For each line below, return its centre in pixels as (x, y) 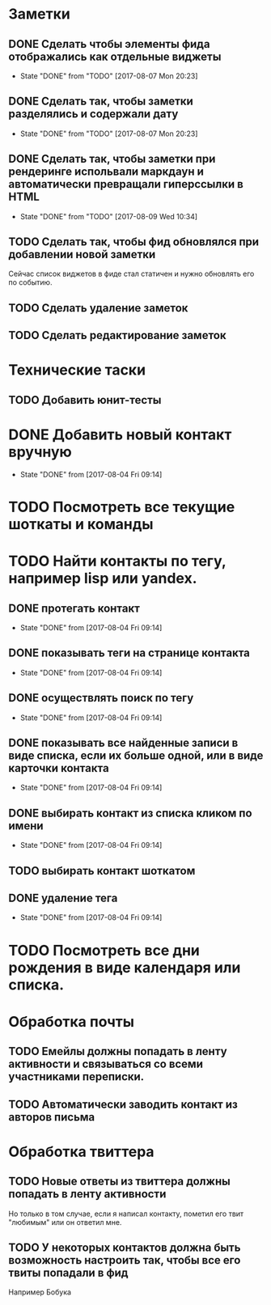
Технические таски (77, 370)
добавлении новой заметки (82, 254)
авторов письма (52, 1117)
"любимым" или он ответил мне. (65, 1222)
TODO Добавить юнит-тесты (85, 400)
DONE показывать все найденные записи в (123, 742)
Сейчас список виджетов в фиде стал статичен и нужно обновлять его (131, 274)
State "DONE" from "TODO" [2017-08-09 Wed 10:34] (109, 216)
